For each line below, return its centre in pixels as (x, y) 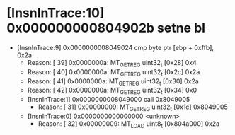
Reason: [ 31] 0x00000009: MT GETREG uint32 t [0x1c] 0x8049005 (133, 107)
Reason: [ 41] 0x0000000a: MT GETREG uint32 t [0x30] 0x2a (113, 82)
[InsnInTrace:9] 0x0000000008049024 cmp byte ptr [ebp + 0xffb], (115, 47)
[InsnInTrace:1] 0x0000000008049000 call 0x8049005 (109, 100)
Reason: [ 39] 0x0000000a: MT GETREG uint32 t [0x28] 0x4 (112, 63)
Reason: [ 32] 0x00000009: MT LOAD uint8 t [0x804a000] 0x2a (129, 124)
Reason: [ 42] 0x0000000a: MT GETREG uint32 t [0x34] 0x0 (112, 91)
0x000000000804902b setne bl (106, 28)
